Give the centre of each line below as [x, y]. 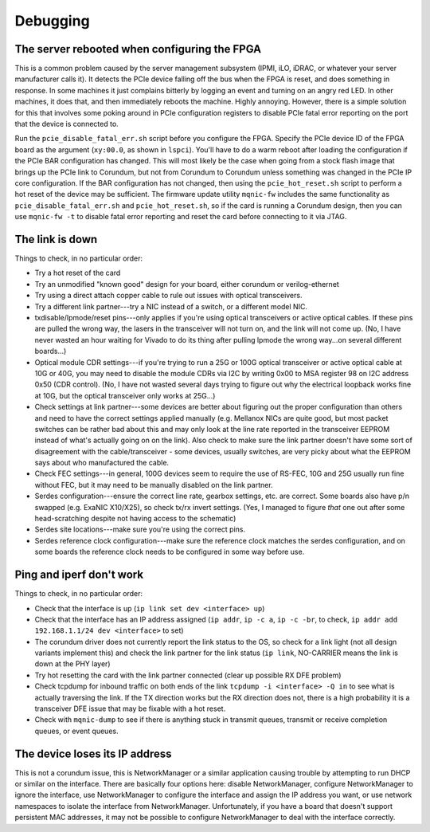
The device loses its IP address [93, 754]
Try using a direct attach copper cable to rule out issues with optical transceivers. [168, 296]
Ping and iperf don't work [79, 575]
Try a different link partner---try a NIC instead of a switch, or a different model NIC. [171, 306]
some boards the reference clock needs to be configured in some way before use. [170, 552]
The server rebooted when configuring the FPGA [138, 49]
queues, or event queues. [76, 731]
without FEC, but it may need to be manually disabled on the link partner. [154, 485]
